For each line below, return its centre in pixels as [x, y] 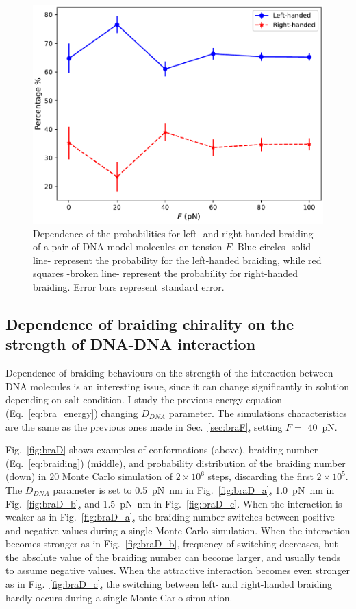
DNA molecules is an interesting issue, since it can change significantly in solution [178, 386]
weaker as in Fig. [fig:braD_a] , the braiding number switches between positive [170, 517]
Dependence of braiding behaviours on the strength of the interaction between [169, 373]
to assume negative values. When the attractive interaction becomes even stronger [178, 570]
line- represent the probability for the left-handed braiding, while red [177, 260]
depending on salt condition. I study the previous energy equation [144, 399]
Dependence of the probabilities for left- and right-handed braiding [173, 233]
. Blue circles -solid [271, 247]
